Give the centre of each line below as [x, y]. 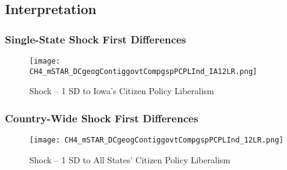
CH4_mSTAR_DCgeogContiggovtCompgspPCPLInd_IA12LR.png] [143, 71]
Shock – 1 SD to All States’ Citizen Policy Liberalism [130, 159]
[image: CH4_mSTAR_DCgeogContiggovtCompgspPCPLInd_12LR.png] [157, 140]
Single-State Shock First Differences [95, 39]
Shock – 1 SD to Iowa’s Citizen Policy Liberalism [122, 91]
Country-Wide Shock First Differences [102, 118]
